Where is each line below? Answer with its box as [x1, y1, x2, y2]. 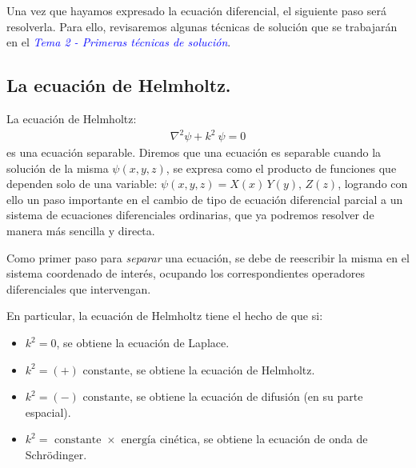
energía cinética [121, 434, 198, 446]
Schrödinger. [25, 446, 87, 463]
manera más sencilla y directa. [6, 222, 155, 239]
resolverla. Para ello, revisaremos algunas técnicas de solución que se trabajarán [6, 18, 398, 34]
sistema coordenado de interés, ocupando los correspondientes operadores [6, 265, 365, 282]
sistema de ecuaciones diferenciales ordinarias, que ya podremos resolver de [6, 206, 374, 223]
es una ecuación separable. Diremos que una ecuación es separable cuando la [6, 144, 382, 161]
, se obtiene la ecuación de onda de [197, 430, 368, 447]
